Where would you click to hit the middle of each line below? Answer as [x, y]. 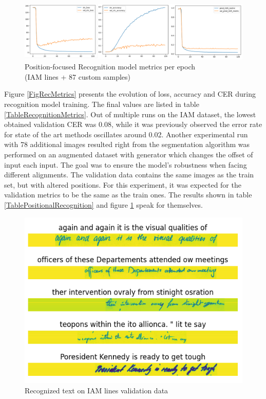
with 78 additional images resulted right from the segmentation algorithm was [127, 144]
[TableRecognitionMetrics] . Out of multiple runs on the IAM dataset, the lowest [130, 114]
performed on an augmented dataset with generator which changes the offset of [129, 154]
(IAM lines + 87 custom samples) [78, 76]
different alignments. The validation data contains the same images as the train [129, 175]
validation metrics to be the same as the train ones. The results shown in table [128, 195]
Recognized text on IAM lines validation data [97, 390]
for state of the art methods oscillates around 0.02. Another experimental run [126, 134]
